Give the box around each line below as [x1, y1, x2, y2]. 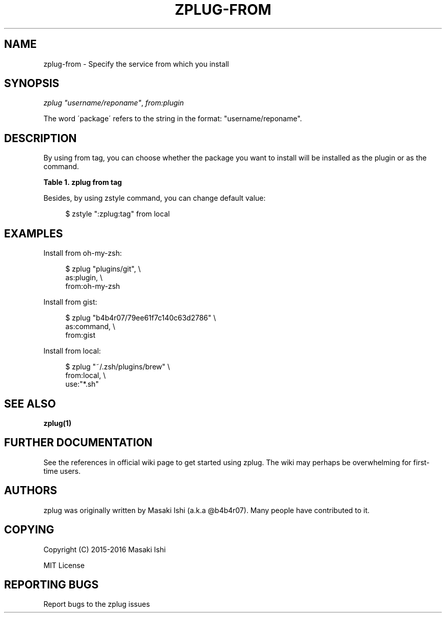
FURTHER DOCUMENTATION [4, 436, 153, 449]
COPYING [4, 523, 54, 536]
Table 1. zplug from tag [43, 178, 122, 187]
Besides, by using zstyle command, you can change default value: [43, 194, 266, 203]
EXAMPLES [4, 227, 63, 240]
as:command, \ [65, 322, 116, 331]
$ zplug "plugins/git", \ [65, 264, 141, 274]
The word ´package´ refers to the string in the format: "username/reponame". [43, 114, 302, 123]
